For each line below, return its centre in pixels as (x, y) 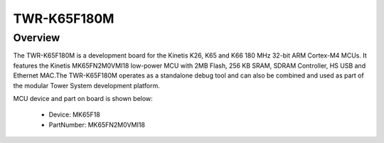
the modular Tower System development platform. (86, 85)
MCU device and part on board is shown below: (83, 98)
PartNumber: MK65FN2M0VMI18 (97, 125)
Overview (37, 38)
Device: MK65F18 (75, 115)
